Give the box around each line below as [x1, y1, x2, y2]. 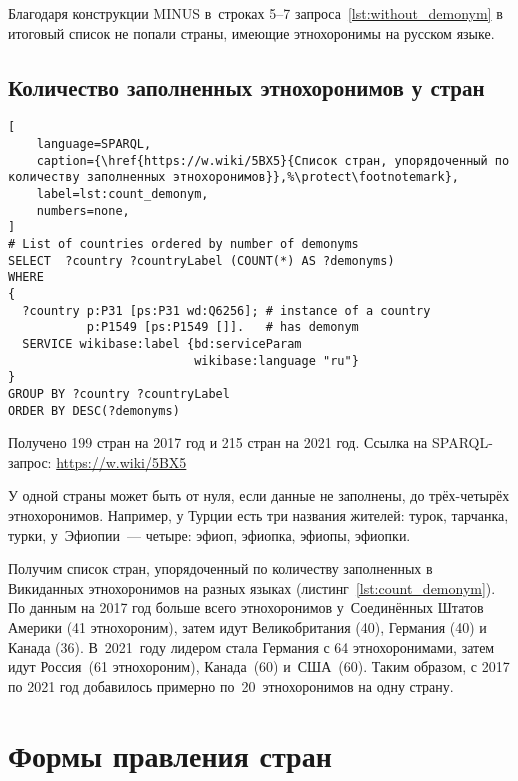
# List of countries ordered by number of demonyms [8, 236, 359, 251]
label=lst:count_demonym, [36, 187, 209, 202]
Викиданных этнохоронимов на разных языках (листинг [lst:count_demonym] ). [8, 577, 496, 598]
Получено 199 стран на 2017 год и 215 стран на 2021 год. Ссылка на [8, 432, 428, 453]
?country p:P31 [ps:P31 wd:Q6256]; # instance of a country [22, 303, 431, 318]
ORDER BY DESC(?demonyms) [8, 403, 180, 418]
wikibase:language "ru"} [194, 353, 359, 368]
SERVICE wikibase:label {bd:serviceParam [22, 336, 302, 351]
